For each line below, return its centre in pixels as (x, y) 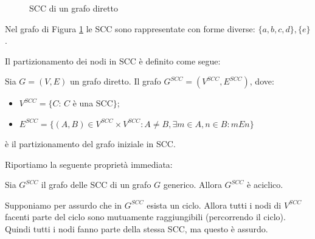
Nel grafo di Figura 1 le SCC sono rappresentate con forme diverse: (130, 28)
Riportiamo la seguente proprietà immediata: (89, 164)
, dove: (262, 81)
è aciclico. (265, 185)
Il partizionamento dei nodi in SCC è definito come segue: (113, 61)
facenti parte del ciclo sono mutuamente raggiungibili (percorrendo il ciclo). (145, 217)
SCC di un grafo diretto (74, 8)
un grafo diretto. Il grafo (115, 81)
